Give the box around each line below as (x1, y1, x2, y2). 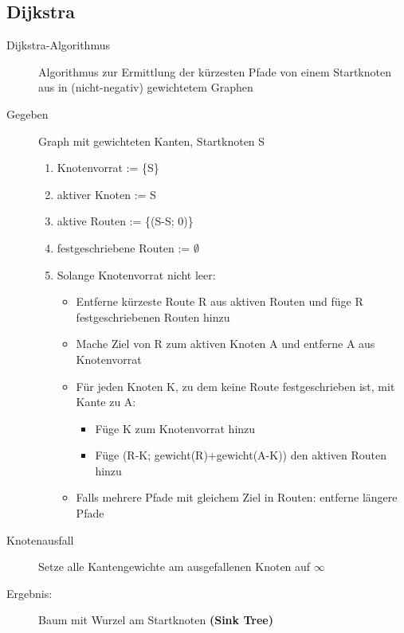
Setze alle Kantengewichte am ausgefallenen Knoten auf (38, 558, 311, 575)
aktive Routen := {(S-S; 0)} (57, 213, 194, 229)
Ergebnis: (6, 584, 53, 601)
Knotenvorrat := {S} (57, 159, 159, 176)
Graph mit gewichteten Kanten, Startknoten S (38, 132, 265, 149)
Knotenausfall (6, 531, 74, 548)
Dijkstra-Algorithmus (6, 37, 110, 53)
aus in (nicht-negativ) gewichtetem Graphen (38, 79, 253, 96)
